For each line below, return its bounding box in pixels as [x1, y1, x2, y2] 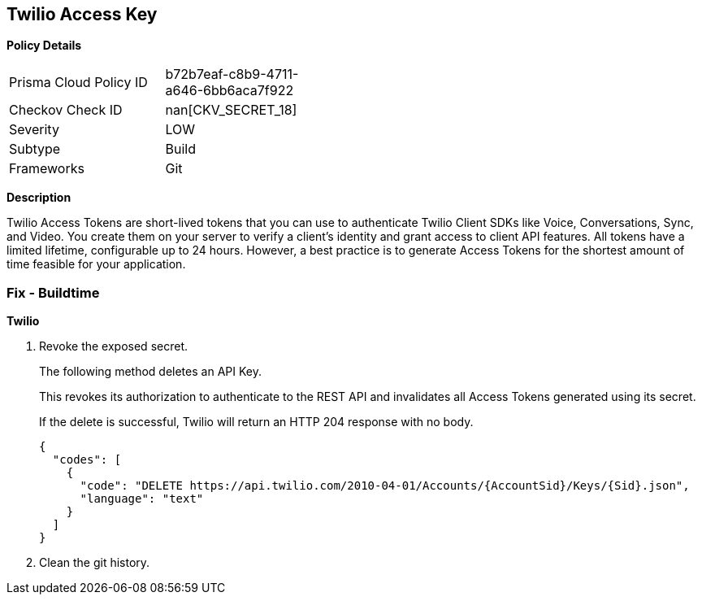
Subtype [9, 141, 61, 158]
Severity [9, 121, 59, 138]
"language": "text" [80, 492, 204, 506]
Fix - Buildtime [6, 284, 100, 301]
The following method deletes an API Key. [39, 364, 262, 379]
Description [6, 190, 71, 205]
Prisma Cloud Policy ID [9, 74, 148, 91]
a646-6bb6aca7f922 [165, 82, 294, 99]
